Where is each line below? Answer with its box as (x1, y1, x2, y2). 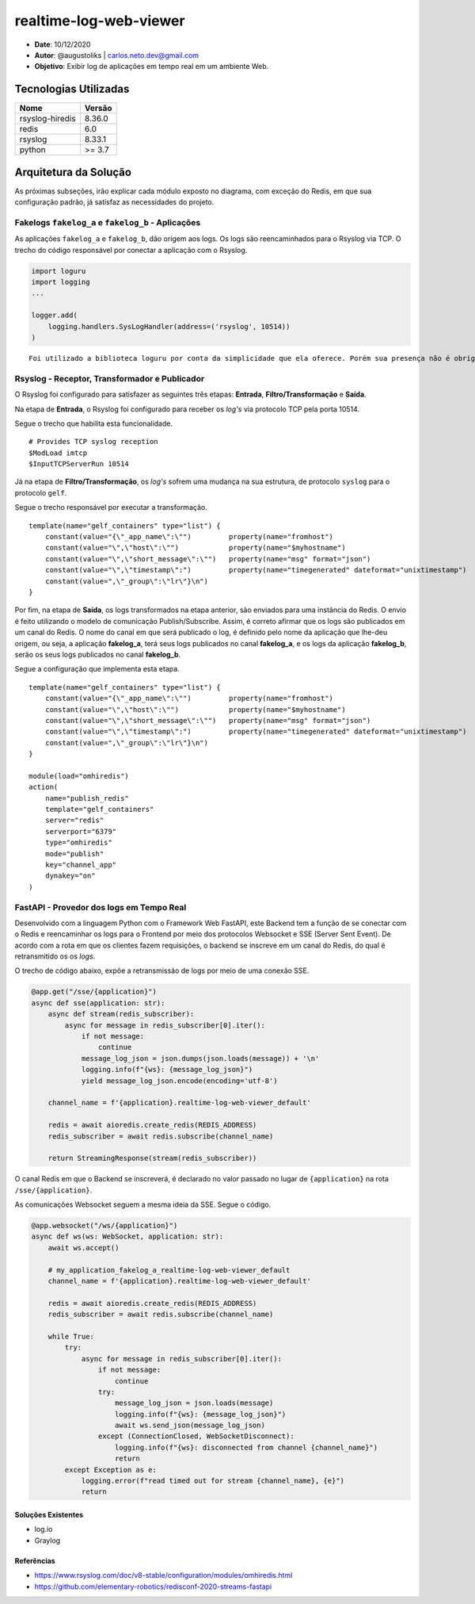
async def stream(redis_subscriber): (47, 1009, 195, 1019)
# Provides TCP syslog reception (28, 437, 158, 446)
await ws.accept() (47, 1243, 120, 1252)
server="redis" (44, 816, 104, 825)
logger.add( (31, 311, 78, 320)
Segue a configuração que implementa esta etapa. (14, 664, 180, 674)
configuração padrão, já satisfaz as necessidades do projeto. (14, 197, 215, 207)
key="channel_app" (44, 860, 117, 869)
